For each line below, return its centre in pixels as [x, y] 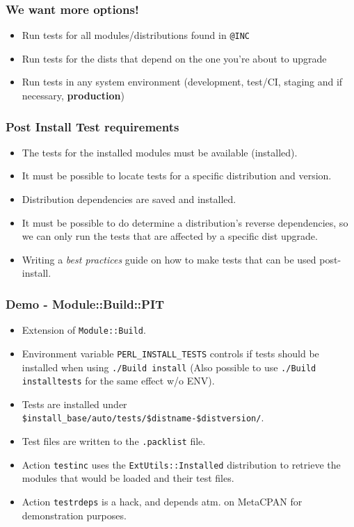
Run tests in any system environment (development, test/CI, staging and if [182, 82]
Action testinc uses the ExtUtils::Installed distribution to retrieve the [181, 464]
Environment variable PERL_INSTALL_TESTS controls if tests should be [170, 353]
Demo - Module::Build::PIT [85, 303]
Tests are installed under [74, 404]
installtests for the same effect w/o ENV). [118, 381]
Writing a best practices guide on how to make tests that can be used [169, 259]
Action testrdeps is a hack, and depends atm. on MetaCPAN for [162, 502]
